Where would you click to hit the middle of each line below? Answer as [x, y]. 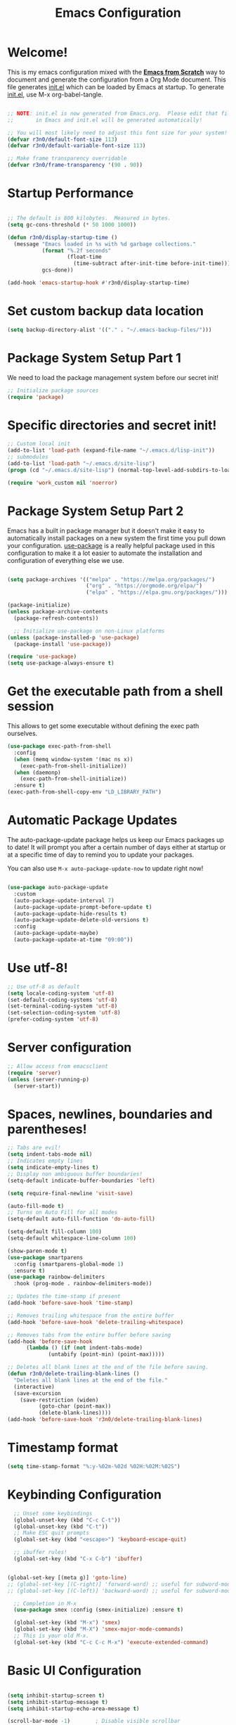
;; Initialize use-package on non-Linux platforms [89, 631]
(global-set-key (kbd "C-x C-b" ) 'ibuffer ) [78, 1559]
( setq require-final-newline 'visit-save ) [70, 1193]
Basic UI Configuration [74, 1670]
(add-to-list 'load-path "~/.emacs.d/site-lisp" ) [81, 463]
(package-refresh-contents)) [56, 618]
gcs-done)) [58, 270]
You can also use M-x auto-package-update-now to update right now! [105, 868]
